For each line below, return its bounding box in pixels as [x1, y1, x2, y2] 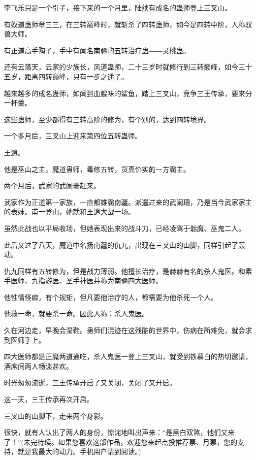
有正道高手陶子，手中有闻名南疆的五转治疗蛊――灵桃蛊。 [4, 45, 190, 55]
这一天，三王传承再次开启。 [4, 394, 94, 404]
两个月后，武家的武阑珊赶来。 [4, 180, 100, 191]
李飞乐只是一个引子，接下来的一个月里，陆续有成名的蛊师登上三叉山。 [4, 2, 231, 12]
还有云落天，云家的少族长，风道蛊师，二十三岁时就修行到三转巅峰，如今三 [4, 62, 245, 72]
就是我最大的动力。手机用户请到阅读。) [17, 446, 141, 457]
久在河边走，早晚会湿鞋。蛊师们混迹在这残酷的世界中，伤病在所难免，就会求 [4, 325, 252, 335]
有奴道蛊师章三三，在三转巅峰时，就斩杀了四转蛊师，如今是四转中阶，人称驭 [4, 19, 252, 29]
